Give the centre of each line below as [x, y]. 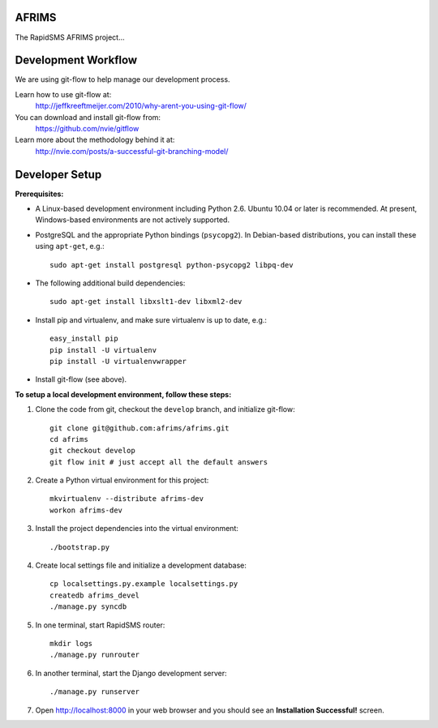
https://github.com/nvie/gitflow [87, 128]
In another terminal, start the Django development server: [131, 673]
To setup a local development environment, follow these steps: [123, 394]
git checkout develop [92, 451]
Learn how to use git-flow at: [63, 94]
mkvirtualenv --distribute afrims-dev [127, 499]
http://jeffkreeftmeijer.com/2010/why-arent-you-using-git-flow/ [141, 106]
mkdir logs [71, 643]
